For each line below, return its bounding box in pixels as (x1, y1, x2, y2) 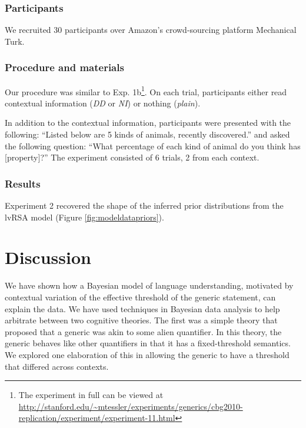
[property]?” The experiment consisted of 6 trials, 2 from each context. (5, 151, 260, 163)
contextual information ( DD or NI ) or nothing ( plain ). (5, 96, 201, 109)
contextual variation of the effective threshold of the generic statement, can (5, 290, 276, 303)
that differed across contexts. (5, 360, 109, 372)
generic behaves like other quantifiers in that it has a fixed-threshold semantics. (5, 337, 291, 349)
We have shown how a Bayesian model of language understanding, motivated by (5, 279, 294, 292)
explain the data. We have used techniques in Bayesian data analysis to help (5, 302, 280, 315)
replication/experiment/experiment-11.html (18, 412, 175, 424)
